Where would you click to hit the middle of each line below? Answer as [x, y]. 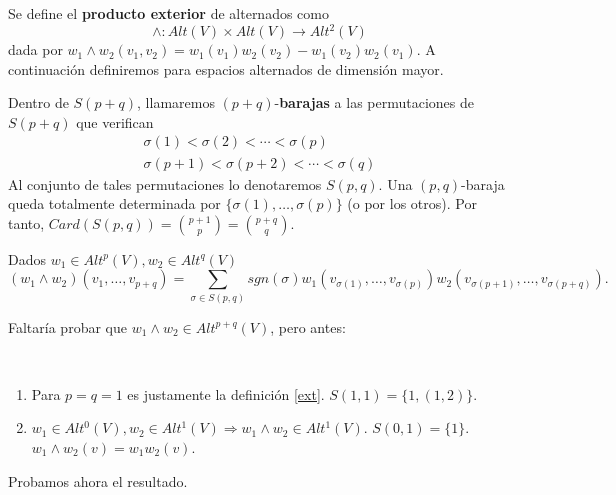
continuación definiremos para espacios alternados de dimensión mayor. [226, 68]
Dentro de [38, 102]
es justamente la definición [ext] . [226, 393]
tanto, [26, 222]
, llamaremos [176, 102]
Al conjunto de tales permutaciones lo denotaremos [165, 183]
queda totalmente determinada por [114, 203]
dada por [35, 49]
